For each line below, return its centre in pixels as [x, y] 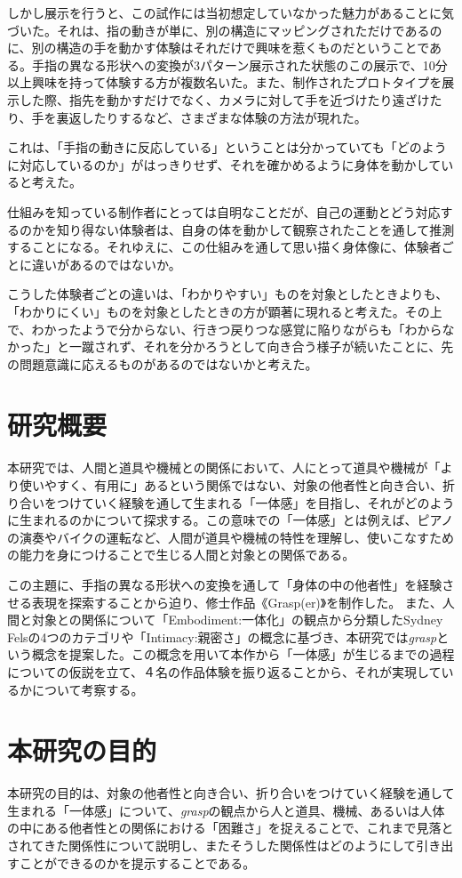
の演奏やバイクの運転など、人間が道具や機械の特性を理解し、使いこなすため [231, 537]
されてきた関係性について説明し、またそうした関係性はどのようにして [212, 846]
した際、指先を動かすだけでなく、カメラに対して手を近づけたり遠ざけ [224, 99]
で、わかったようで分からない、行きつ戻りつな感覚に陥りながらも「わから [225, 329]
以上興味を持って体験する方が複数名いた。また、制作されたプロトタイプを [225, 82]
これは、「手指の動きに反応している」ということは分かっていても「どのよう [227, 147]
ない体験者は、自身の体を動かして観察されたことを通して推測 [274, 229]
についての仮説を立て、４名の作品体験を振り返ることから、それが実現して [224, 671]
